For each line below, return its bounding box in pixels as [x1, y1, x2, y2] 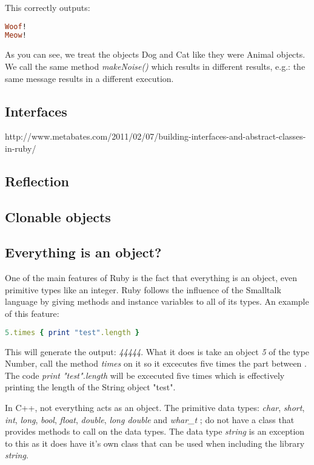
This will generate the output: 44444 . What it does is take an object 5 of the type [5, 345, 310, 358]
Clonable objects [5, 207, 111, 226]
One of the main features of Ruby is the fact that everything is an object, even [5, 271, 297, 284]
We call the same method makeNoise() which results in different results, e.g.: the [5, 59, 306, 72]
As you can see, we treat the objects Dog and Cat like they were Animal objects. [5, 48, 306, 61]
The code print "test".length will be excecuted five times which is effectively [5, 368, 285, 381]
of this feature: [5, 307, 59, 320]
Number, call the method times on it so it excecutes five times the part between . [5, 357, 307, 370]
